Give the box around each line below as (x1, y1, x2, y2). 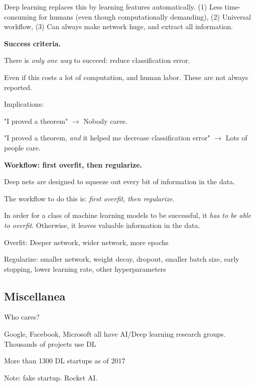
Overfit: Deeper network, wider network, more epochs (4, 237, 169, 247)
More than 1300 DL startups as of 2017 (4, 355, 125, 366)
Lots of (225, 132, 247, 143)
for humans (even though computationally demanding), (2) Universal (39, 11, 251, 22)
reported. (4, 82, 32, 92)
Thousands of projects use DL (4, 338, 96, 349)
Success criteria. (4, 38, 61, 48)
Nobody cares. (83, 115, 127, 126)
